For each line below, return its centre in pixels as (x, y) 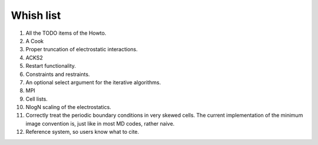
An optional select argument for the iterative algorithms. (93, 82)
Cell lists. (37, 99)
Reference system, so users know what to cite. (82, 132)
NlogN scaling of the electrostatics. (68, 107)
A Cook (35, 41)
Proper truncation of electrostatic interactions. (82, 50)
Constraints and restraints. (58, 74)
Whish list (36, 15)
